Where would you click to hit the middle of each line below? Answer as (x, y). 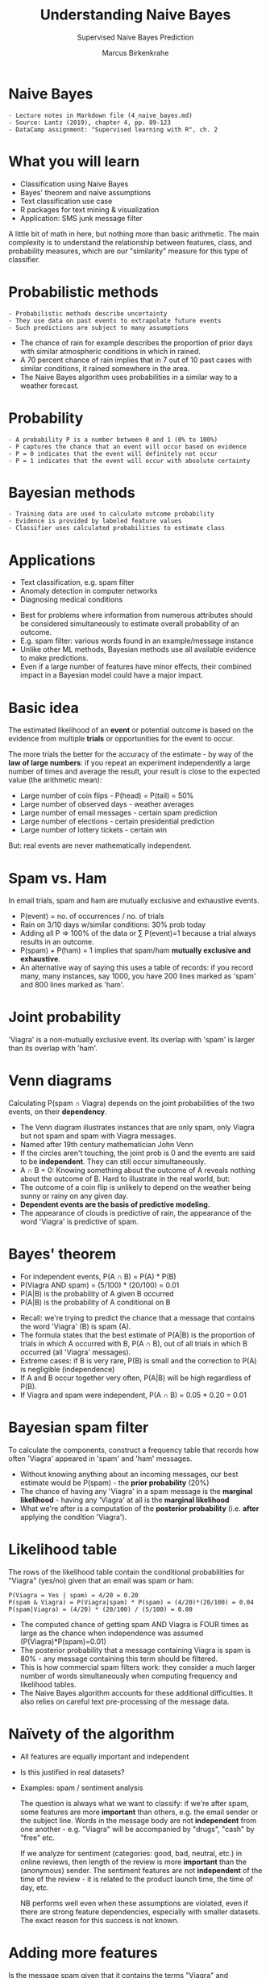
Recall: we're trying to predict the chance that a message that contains (137, 1318)
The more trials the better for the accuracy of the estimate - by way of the (131, 754)
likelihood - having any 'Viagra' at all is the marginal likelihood (125, 1500)
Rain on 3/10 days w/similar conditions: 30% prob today (113, 924)
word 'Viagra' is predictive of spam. (79, 1222)
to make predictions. (54, 658)
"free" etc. (37, 1838)
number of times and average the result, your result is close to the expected (134, 771)
